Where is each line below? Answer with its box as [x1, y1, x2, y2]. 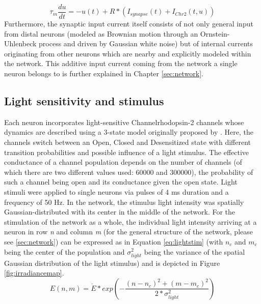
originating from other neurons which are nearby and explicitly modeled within [4, 48, 251, 58]
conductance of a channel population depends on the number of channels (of [4, 157, 242, 167]
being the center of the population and [4, 246, 125, 257]
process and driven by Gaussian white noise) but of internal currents [39, 38, 253, 49]
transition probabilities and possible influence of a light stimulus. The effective [4, 146, 249, 157]
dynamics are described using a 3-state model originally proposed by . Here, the [4, 127, 254, 137]
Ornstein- [200, 28, 230, 39]
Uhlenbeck [4, 38, 37, 49]
